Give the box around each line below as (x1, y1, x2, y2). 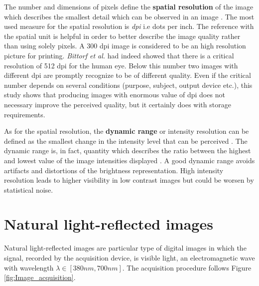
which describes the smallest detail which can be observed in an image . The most (4, 11, 255, 21)
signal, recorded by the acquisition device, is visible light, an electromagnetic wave (4, 253, 255, 263)
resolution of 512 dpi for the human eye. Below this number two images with (4, 60, 238, 70)
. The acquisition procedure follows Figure (122, 262, 252, 273)
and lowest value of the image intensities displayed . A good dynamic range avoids (4, 155, 255, 165)
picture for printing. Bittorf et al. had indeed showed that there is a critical (4, 50, 234, 60)
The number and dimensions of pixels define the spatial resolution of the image (4, 1, 254, 11)
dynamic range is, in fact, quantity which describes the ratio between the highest (4, 145, 251, 156)
